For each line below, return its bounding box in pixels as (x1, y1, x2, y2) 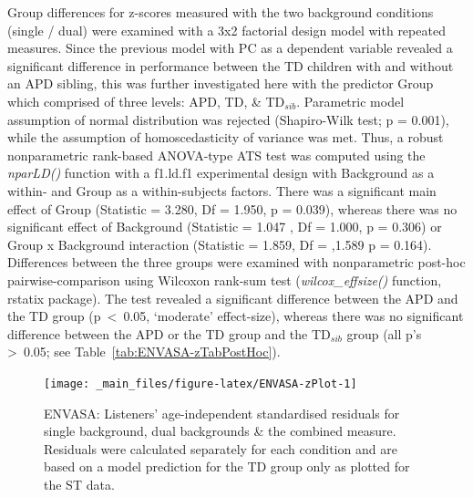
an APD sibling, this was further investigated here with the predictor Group (7, 74, 434, 93)
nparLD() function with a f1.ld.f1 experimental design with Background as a (7, 163, 435, 182)
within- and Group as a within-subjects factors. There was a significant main (7, 181, 437, 200)
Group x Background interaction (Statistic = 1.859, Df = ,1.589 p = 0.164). (7, 234, 432, 254)
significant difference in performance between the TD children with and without (7, 56, 454, 75)
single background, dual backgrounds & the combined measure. (44, 421, 396, 440)
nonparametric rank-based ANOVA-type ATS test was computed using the (7, 145, 426, 164)
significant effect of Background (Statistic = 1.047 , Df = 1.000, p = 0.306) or (7, 217, 442, 236)
